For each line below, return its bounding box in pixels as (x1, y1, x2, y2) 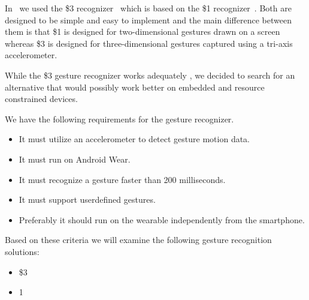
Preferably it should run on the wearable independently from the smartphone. (19, 213, 305, 226)
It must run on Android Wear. (19, 152, 131, 165)
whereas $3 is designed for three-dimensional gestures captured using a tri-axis (5, 37, 293, 49)
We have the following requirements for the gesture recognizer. (5, 112, 234, 125)
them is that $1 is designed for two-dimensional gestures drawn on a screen (5, 25, 280, 38)
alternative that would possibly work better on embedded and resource (5, 80, 265, 93)
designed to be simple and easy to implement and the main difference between (5, 13, 292, 26)
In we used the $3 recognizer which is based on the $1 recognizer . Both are (5, 2, 292, 14)
